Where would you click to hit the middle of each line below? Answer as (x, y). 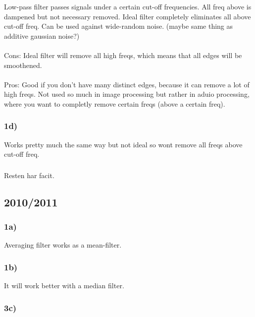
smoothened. (23, 65)
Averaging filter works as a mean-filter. (63, 245)
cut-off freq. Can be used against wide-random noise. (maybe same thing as (119, 26)
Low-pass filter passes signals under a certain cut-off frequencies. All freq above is (128, 6)
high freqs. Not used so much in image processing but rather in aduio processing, (127, 94)
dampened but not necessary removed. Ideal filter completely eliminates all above (127, 16)
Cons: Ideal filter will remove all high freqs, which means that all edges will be (123, 55)
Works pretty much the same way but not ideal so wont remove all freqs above (123, 144)
